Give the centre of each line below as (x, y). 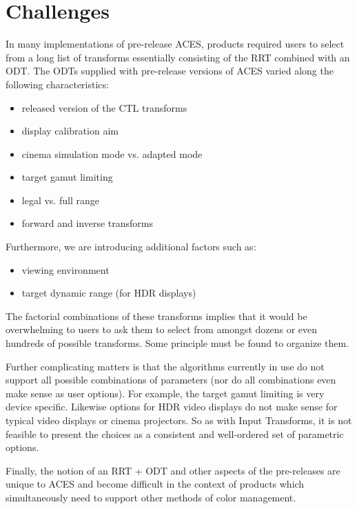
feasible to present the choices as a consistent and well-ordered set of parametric (175, 433)
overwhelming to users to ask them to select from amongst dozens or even (162, 329)
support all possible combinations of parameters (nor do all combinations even (171, 380)
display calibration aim (70, 131)
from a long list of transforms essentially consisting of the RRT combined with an (178, 57)
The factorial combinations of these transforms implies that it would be (156, 316)
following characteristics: (57, 84)
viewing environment (65, 269)
